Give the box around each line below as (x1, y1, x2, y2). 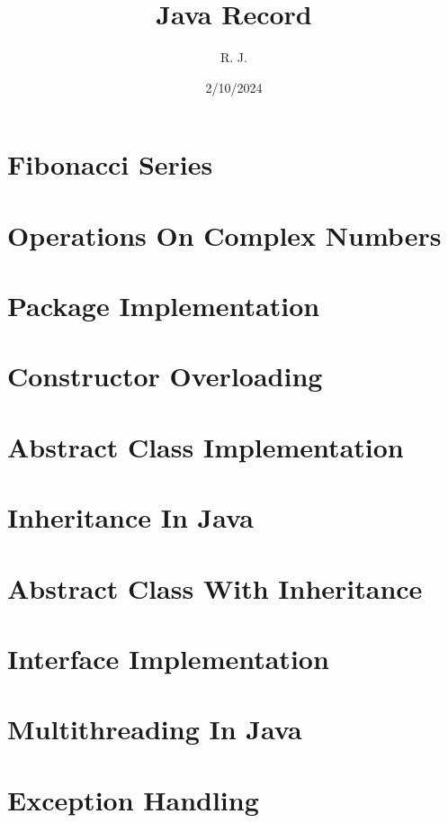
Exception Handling (7, 781, 259, 818)
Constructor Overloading (7, 357, 323, 394)
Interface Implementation (7, 639, 329, 676)
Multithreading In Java (7, 710, 302, 747)
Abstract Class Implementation (7, 428, 404, 465)
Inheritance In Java (7, 499, 254, 536)
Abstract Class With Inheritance (7, 569, 423, 606)
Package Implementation (7, 287, 320, 324)
